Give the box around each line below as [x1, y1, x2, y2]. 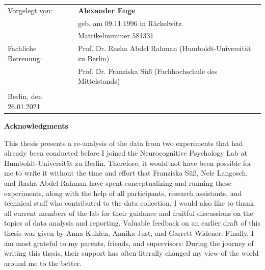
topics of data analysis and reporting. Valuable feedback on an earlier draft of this [4, 217, 261, 228]
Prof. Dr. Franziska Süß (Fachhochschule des [77, 65, 218, 76]
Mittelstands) [77, 76, 120, 86]
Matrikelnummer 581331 [77, 30, 154, 41]
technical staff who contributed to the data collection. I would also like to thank [4, 198, 254, 208]
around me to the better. [4, 257, 82, 268]
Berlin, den [8, 91, 42, 102]
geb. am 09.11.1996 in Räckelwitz [77, 17, 182, 28]
